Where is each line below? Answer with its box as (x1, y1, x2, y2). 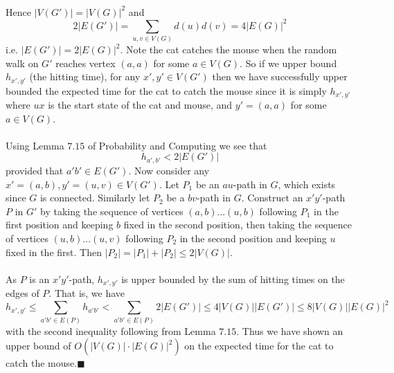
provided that (6, 163, 64, 177)
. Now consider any (128, 163, 210, 177)
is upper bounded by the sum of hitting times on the (121, 271, 345, 286)
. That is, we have (48, 286, 125, 300)
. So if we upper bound (240, 55, 337, 70)
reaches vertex (55, 55, 116, 70)
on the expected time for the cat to (184, 338, 334, 353)
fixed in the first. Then (6, 244, 102, 259)
